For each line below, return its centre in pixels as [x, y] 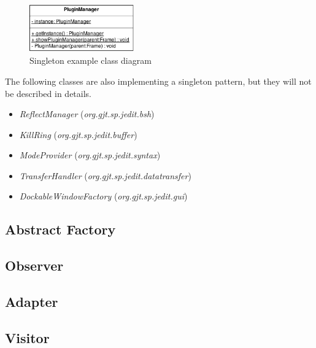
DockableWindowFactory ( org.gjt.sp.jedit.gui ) [103, 196]
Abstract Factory [60, 229]
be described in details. [48, 93]
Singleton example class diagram [91, 60]
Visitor [27, 337]
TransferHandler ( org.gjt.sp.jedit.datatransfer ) [105, 175]
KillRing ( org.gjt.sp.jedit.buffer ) [78, 134]
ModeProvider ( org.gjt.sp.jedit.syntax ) [90, 155]
